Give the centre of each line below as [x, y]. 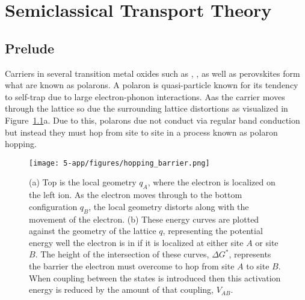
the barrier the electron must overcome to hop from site [132, 265]
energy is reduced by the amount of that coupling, [122, 289]
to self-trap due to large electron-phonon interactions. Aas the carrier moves [145, 96]
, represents [250, 254]
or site [267, 242]
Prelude [30, 48]
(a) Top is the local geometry [83, 182]
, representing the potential [213, 231]
